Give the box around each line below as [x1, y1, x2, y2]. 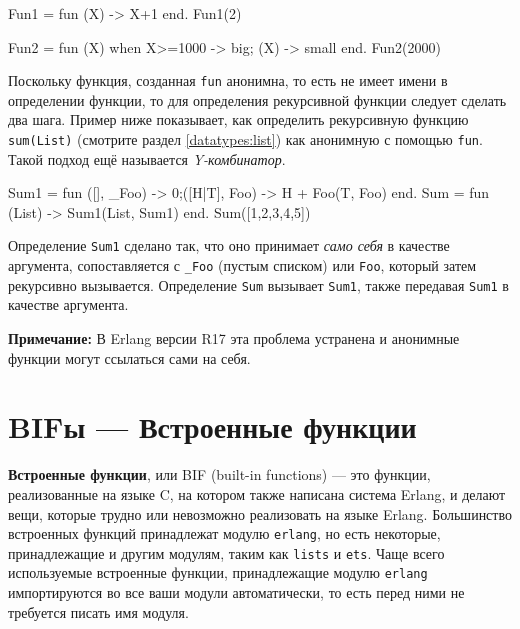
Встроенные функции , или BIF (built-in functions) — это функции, [8, 464, 431, 485]
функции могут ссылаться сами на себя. [8, 347, 251, 368]
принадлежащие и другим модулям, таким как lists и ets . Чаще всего [8, 542, 445, 563]
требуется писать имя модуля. [8, 601, 189, 622]
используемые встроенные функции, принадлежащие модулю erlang [8, 562, 428, 583]
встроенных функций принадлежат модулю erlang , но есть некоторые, [8, 523, 441, 544]
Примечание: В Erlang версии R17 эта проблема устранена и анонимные [8, 328, 460, 349]
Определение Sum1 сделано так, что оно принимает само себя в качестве [8, 235, 450, 256]
